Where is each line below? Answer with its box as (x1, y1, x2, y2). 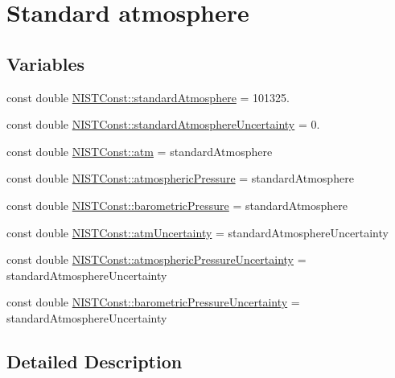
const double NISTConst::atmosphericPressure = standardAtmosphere (6, 170, 354, 187)
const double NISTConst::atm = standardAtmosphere (6, 142, 273, 159)
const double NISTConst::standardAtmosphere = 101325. (6, 88, 290, 105)
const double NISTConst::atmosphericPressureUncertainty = (6, 251, 307, 268)
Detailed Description (6, 348, 183, 373)
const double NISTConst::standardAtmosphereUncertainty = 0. (6, 116, 320, 133)
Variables (6, 51, 85, 76)
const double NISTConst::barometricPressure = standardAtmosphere (6, 196, 348, 213)
